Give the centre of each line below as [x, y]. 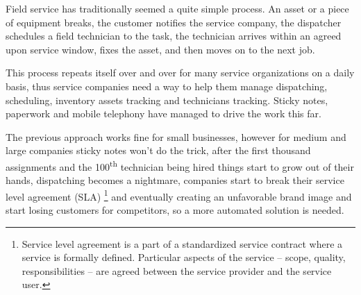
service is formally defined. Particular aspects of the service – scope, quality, [184, 257]
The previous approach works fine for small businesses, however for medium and [176, 136]
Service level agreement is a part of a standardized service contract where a [182, 243]
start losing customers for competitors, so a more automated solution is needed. [175, 210]
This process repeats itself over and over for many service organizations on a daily [180, 73]
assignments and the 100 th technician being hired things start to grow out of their [180, 165]
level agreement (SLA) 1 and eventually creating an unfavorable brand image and [179, 195]
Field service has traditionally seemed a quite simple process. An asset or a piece [177, 8]
